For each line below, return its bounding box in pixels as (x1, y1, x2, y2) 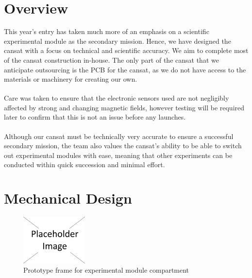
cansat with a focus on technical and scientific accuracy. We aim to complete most (4, 45, 249, 55)
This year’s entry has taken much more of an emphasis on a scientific (4, 26, 209, 36)
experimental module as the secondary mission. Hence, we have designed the (4, 35, 231, 46)
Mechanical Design (4, 188, 132, 208)
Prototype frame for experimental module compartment (23, 265, 189, 275)
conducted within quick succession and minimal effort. (4, 159, 165, 170)
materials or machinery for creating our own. (4, 74, 137, 84)
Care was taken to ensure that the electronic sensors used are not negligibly (4, 93, 229, 103)
